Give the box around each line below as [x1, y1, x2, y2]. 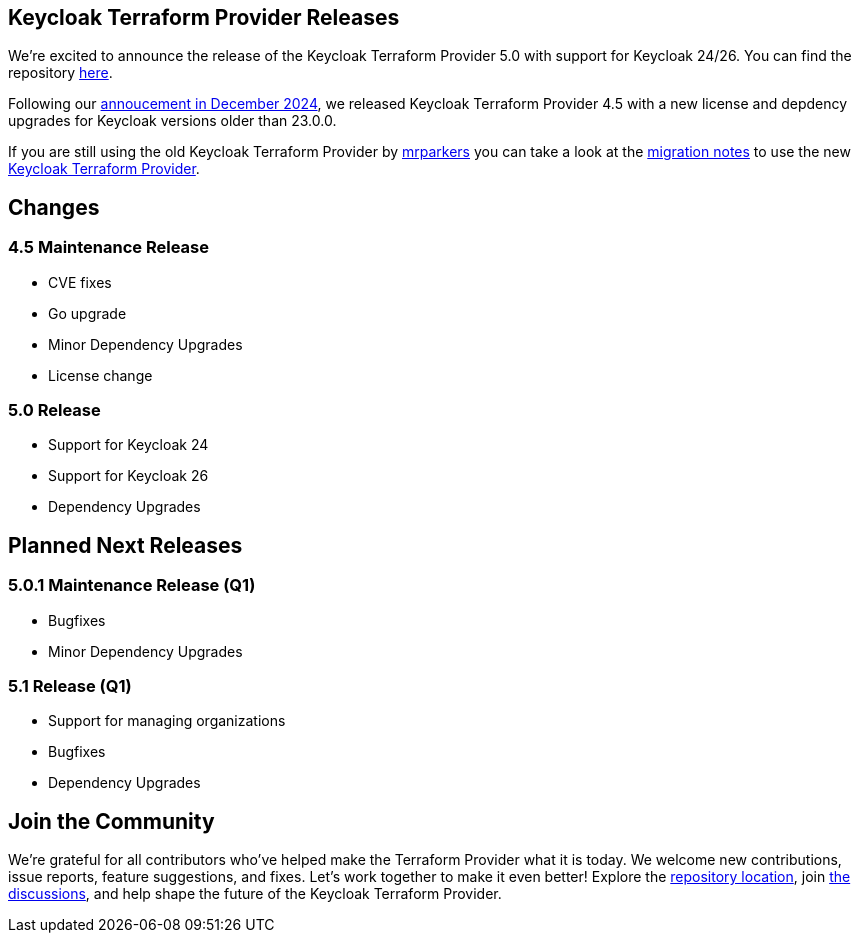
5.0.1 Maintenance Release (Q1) [8, 575, 256, 596]
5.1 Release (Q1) [8, 675, 132, 696]
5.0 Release [8, 400, 101, 421]
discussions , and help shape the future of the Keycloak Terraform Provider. [8, 885, 502, 903]
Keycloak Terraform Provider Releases [8, 5, 400, 30]
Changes [8, 194, 100, 220]
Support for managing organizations [48, 712, 286, 730]
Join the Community [8, 808, 215, 834]
